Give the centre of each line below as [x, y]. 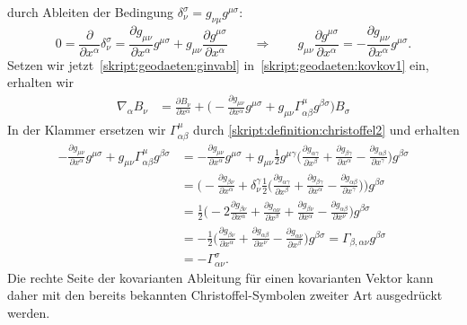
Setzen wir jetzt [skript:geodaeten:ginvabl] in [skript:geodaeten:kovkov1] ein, [218, 64]
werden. [29, 312]
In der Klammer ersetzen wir [87, 129]
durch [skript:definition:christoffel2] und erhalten [326, 129]
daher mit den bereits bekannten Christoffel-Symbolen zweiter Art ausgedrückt [225, 295]
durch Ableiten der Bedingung [91, 12]
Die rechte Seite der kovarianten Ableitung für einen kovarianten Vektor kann [220, 277]
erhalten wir [40, 82]
